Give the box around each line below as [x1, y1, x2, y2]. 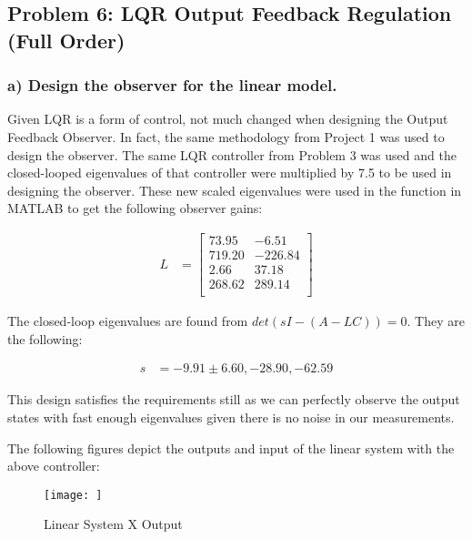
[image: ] [44, 488, 103, 502]
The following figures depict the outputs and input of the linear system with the [7, 438, 455, 457]
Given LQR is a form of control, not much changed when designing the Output [7, 109, 448, 128]
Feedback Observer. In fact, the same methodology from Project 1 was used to [7, 127, 445, 146]
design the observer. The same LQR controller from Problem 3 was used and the [7, 145, 457, 164]
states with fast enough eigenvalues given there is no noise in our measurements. [7, 407, 455, 426]
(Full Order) [7, 25, 126, 54]
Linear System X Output [44, 514, 183, 534]
